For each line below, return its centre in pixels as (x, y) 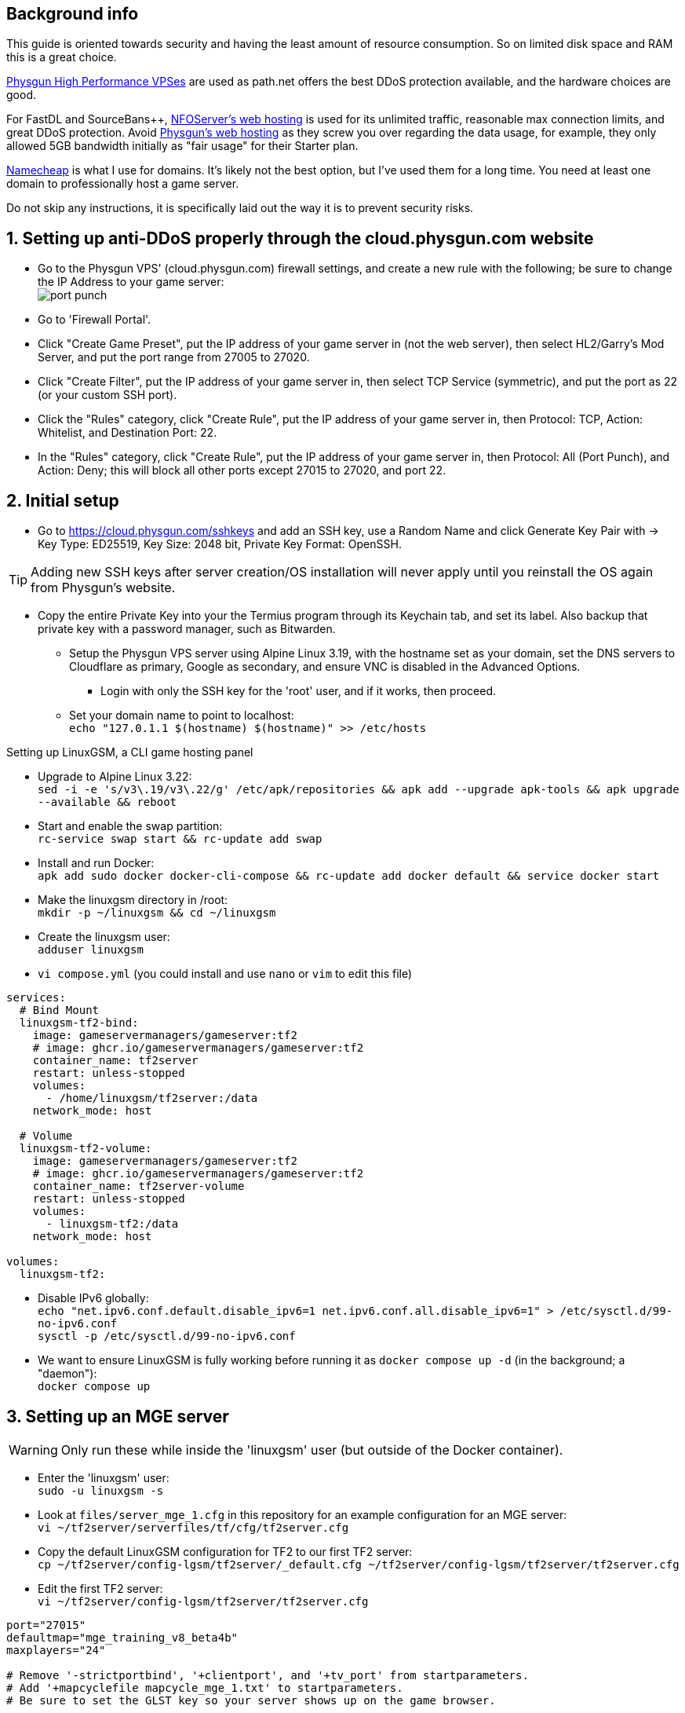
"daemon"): (67, 1374)
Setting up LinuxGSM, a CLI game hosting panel (130, 752)
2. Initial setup (63, 500)
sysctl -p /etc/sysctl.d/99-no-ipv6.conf (167, 1336)
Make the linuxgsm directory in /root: (133, 900)
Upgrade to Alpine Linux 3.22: (115, 777)
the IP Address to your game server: (131, 282)
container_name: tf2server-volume (138, 1186)
